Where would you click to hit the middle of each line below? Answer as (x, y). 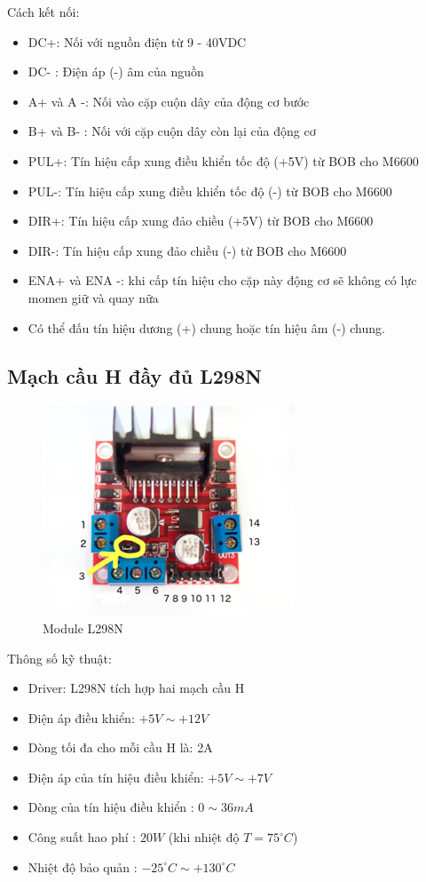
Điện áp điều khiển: (81, 717)
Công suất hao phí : (82, 837)
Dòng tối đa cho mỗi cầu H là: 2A (120, 747)
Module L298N (83, 628)
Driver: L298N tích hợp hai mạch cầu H (136, 688)
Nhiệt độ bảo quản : (83, 866)
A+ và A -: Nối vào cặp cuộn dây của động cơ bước (169, 101)
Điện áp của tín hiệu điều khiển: (116, 777)
